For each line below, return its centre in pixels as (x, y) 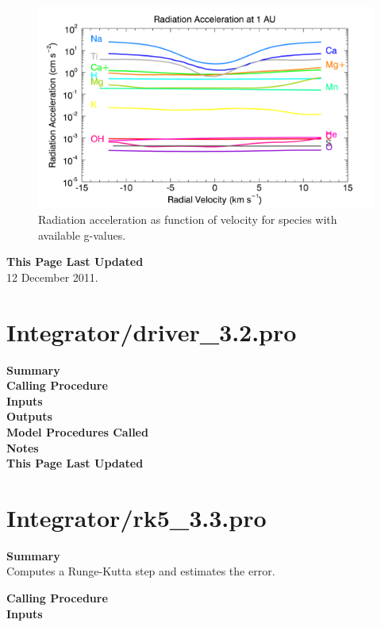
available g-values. (82, 235)
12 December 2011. (52, 277)
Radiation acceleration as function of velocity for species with (188, 219)
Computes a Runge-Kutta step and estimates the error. (141, 571)
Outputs (29, 416)
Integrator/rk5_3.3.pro (137, 517)
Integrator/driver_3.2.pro (152, 331)
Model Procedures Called (77, 431)
